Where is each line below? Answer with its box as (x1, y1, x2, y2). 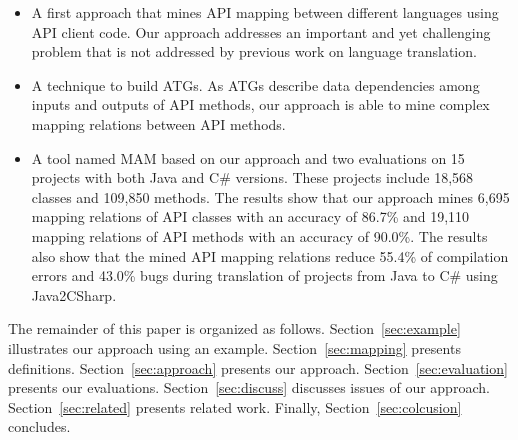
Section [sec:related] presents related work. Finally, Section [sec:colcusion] (8, 396, 462, 417)
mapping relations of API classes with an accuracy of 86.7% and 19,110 (31, 206, 470, 227)
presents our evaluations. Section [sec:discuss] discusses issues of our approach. (8, 377, 490, 398)
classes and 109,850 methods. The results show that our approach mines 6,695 (31, 186, 510, 207)
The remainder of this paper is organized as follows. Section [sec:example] (8, 318, 461, 339)
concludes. (8, 416, 71, 437)
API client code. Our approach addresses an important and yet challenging (31, 21, 491, 42)
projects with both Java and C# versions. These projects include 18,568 (31, 167, 474, 188)
